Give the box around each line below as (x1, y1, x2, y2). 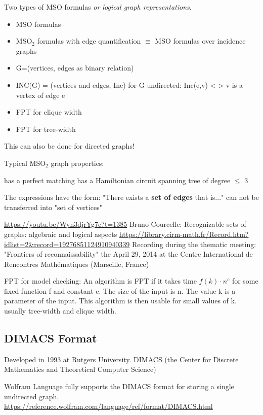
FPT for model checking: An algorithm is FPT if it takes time (4, 275, 197, 286)
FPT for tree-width (16, 123, 76, 134)
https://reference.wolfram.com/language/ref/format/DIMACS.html (4, 401, 213, 411)
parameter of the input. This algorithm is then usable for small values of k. (4, 295, 237, 306)
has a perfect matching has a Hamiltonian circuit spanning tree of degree (4, 175, 231, 185)
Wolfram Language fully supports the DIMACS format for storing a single (4, 381, 234, 392)
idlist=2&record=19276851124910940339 (4, 238, 130, 249)
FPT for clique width (16, 107, 82, 117)
